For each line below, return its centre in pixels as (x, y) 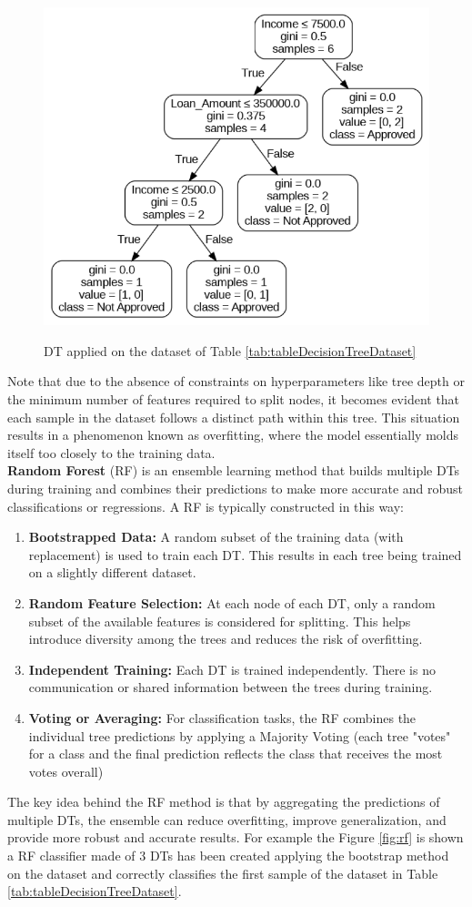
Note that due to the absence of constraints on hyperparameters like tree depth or (236, 381)
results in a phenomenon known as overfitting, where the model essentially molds (233, 435)
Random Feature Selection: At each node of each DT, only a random (232, 602)
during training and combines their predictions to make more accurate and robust (236, 488)
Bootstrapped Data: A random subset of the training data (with (216, 537)
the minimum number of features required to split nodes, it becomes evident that (234, 399)
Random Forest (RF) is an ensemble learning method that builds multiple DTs (234, 470)
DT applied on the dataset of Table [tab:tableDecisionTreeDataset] (230, 350)
